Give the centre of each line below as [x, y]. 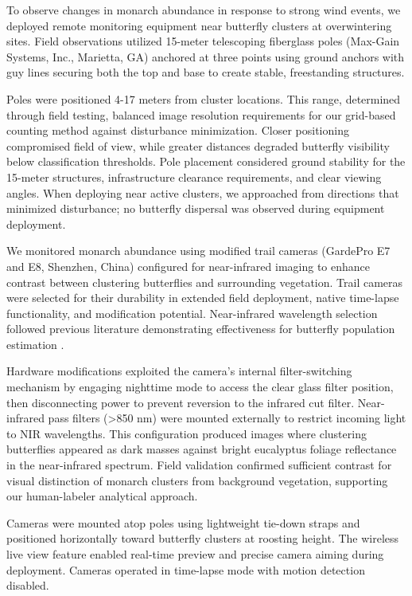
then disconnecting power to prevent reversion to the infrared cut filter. [181, 402]
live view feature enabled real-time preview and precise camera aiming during [195, 554]
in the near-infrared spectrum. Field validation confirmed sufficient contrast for [199, 465]
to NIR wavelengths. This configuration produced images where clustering [187, 433]
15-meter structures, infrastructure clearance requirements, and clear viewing [194, 176]
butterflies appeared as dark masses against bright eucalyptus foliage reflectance [202, 449]
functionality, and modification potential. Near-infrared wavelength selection [192, 313]
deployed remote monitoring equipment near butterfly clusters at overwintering [199, 25]
